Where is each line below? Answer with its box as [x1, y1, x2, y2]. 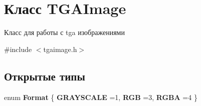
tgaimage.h [43, 43, 77, 54]
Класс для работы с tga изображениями [4, 27, 125, 37]
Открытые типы [4, 68, 85, 83]
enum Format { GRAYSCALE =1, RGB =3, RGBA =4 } [4, 91, 197, 102]
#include [4, 43, 32, 54]
